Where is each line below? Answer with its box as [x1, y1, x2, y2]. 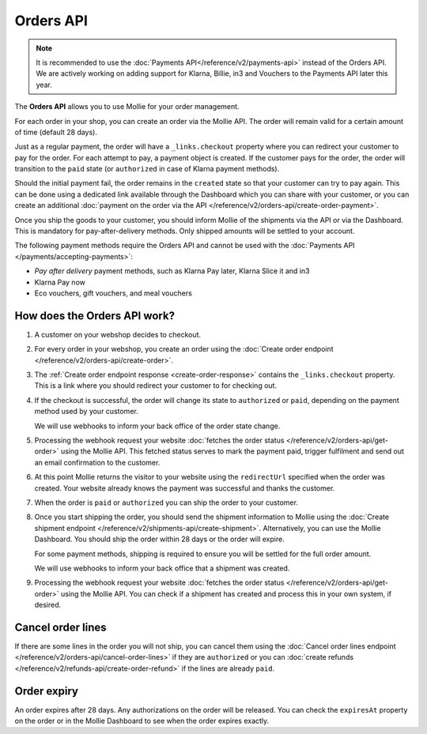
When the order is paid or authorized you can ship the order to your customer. [34, 498, 298, 507]
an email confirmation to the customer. [34, 457, 161, 467]
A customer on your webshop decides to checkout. [34, 329, 202, 339]
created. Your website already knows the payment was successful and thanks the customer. [34, 483, 335, 493]
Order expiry [14, 684, 79, 698]
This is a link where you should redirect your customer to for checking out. [34, 381, 277, 390]
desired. [34, 600, 62, 610]
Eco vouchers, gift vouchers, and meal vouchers [34, 288, 193, 298]
